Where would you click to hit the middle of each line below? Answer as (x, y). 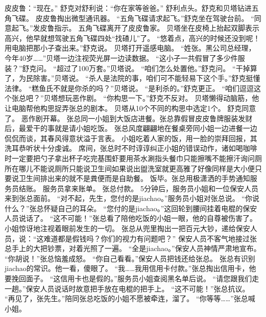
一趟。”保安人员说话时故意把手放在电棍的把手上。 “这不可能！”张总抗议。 (127, 288)
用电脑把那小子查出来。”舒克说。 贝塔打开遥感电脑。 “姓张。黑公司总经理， (130, 48)
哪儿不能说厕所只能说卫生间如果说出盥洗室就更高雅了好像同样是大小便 (137, 168)
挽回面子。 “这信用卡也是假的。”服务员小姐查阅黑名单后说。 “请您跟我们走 (135, 278)
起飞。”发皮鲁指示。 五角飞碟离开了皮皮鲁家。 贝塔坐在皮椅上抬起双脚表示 (135, 28)
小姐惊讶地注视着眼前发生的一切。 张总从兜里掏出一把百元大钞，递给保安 (127, 228)
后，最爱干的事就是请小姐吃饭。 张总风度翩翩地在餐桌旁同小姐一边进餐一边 (131, 128)
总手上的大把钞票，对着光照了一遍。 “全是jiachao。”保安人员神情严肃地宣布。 (133, 248)
